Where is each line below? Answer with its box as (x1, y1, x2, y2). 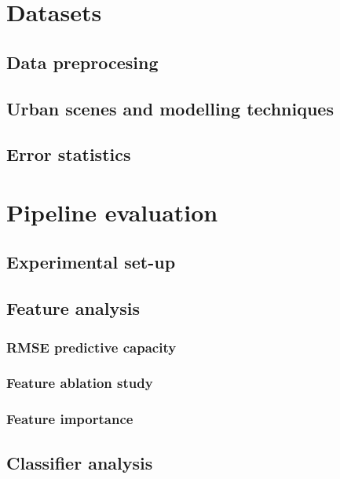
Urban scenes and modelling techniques (6, 96, 334, 120)
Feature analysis (6, 296, 140, 320)
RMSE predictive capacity (6, 337, 177, 357)
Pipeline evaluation (6, 196, 218, 228)
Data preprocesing (6, 49, 159, 74)
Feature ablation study (6, 373, 153, 393)
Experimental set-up (6, 250, 176, 274)
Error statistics (6, 142, 131, 166)
